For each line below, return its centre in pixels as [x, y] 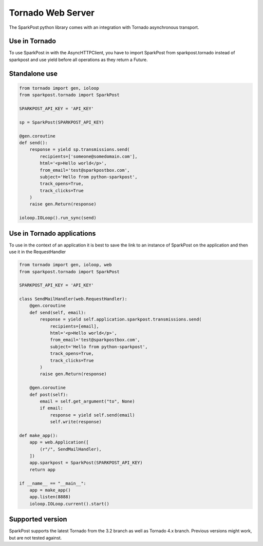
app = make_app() [50, 490]
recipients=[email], [75, 326]
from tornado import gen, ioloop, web [66, 265]
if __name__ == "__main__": [53, 483]
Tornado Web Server [52, 13]
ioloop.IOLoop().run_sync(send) [58, 218]
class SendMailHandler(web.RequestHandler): [73, 299]
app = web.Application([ [59, 442]
